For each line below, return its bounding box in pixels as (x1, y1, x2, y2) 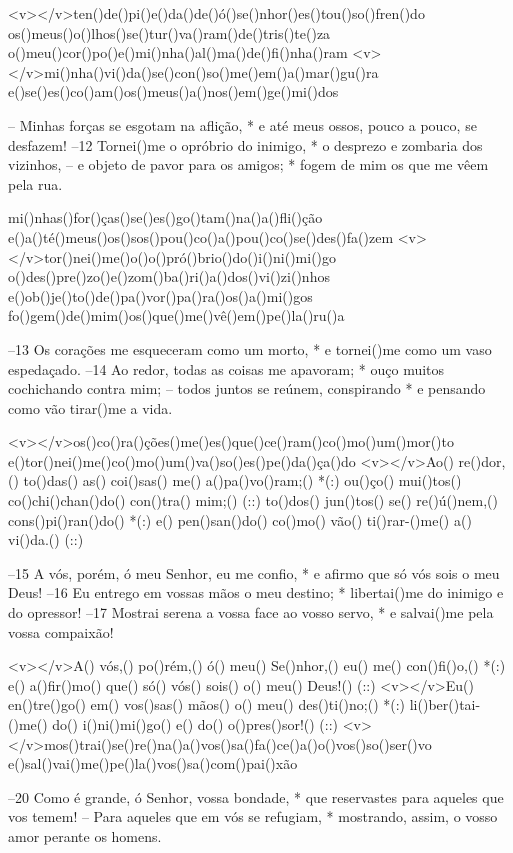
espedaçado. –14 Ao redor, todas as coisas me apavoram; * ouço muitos (8, 358, 445, 379)
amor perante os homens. (8, 825, 162, 846)
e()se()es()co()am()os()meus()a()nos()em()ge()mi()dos (8, 81, 339, 102)
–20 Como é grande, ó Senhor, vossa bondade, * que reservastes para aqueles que (8, 786, 504, 807)
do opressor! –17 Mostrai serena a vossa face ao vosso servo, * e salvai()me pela (8, 602, 494, 623)
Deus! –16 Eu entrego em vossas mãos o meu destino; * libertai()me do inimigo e (8, 582, 504, 603)
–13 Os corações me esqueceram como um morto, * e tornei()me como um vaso (8, 338, 492, 359)
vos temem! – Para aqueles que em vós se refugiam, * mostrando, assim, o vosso (8, 806, 498, 827)
